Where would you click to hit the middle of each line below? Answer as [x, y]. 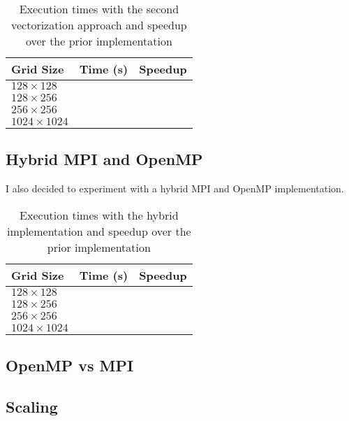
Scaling [32, 406]
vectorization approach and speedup [99, 25]
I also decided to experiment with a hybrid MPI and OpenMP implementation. [175, 188]
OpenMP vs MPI [70, 365]
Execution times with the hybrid [99, 215]
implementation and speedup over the [99, 231]
